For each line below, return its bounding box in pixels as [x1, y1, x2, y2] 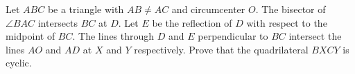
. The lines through [72, 29, 155, 43]
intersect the [288, 29, 342, 43]
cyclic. [6, 56, 32, 70]
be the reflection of [152, 15, 232, 29]
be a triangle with [47, 2, 124, 16]
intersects [37, 15, 78, 29]
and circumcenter [171, 2, 245, 16]
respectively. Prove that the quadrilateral [134, 42, 309, 56]
